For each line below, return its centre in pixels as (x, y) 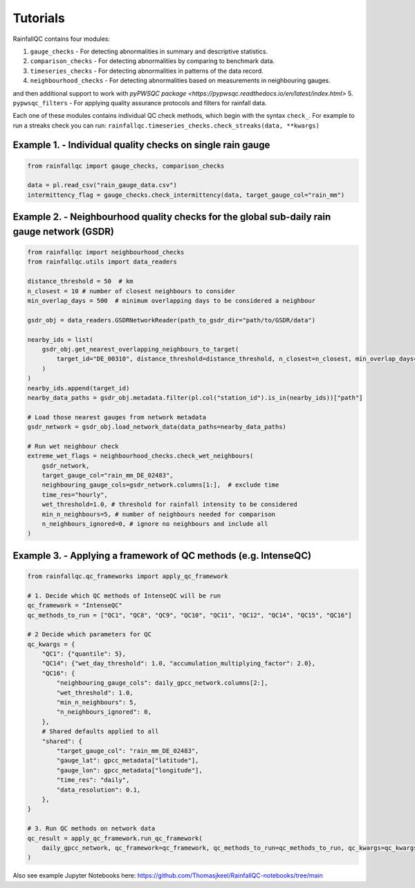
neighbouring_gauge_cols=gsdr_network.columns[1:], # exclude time (160, 485)
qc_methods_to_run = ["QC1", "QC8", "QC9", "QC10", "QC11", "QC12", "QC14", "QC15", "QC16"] (190, 615)
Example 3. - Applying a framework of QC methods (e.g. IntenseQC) (162, 556)
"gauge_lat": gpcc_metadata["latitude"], (128, 760)
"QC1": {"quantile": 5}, (84, 654)
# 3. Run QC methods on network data (91, 829)
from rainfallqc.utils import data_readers (102, 262)
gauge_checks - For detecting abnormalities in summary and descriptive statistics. (149, 51)
